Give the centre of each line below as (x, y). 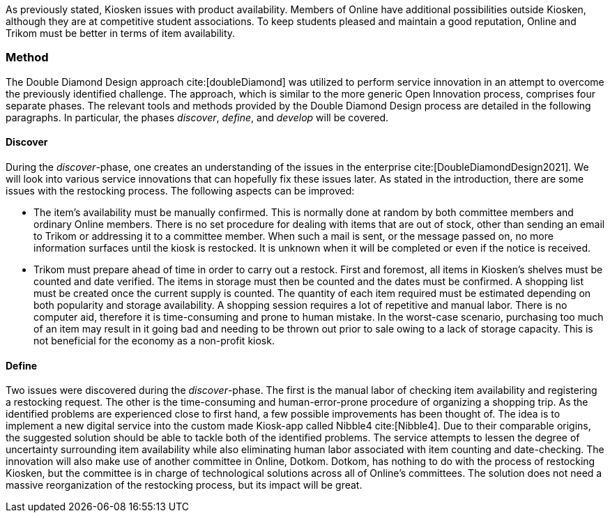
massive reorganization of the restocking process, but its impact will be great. (184, 485)
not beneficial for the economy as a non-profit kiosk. (154, 340)
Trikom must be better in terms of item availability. (121, 33)
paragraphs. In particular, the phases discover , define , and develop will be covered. (197, 117)
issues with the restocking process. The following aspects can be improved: (180, 190)
